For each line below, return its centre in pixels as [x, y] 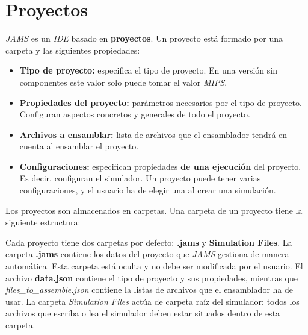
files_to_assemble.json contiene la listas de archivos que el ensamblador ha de [149, 290]
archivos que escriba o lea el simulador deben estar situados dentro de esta [143, 313]
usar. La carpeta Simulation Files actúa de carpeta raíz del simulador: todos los [152, 301]
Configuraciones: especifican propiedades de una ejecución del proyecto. [160, 166]
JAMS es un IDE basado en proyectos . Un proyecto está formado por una [144, 38]
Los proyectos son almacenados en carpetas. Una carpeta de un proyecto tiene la [154, 210]
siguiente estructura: [43, 222]
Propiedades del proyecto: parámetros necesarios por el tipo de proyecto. [161, 102]
